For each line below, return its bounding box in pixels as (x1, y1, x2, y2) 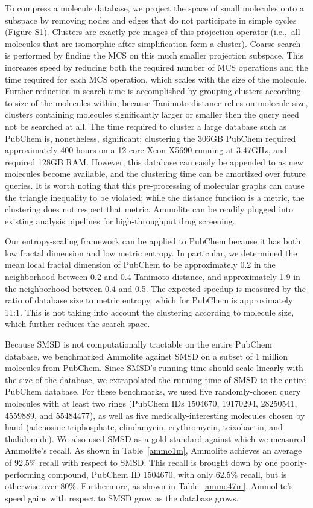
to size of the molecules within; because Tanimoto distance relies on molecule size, (5, 96, 308, 109)
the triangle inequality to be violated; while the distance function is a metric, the (5, 191, 305, 203)
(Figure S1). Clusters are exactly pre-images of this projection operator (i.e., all (5, 25, 300, 38)
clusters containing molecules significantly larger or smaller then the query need (5, 108, 299, 121)
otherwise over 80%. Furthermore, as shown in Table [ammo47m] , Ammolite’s (5, 480, 293, 492)
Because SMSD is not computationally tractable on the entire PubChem (5, 338, 272, 351)
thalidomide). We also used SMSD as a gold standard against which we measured (5, 432, 306, 445)
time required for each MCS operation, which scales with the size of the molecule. (5, 72, 307, 85)
